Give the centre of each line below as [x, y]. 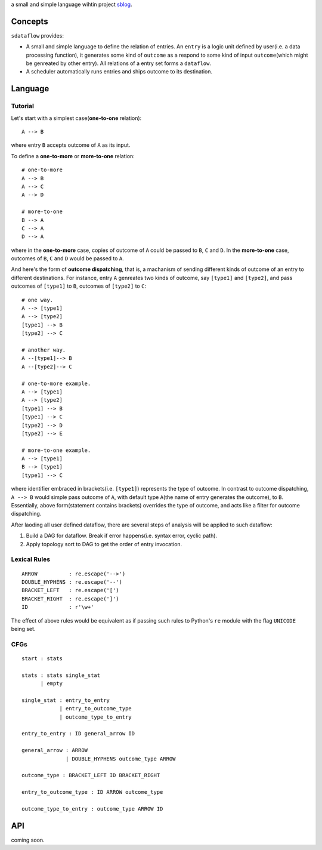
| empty [51, 684]
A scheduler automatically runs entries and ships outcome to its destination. [119, 72]
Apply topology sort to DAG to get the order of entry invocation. [104, 544]
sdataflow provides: [37, 35]
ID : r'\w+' [58, 607]
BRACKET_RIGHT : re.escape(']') [70, 599]
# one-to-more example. [56, 383]
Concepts [30, 21]
